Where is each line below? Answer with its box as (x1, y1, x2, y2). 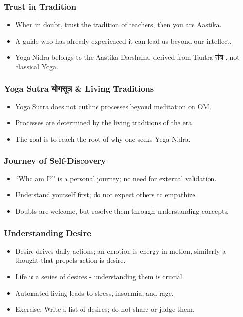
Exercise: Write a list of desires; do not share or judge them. (15, 304, 194, 314)
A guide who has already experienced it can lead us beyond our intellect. (15, 35, 232, 46)
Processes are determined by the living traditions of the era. (15, 117, 194, 127)
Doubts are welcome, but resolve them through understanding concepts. (15, 206, 229, 216)
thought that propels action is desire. (15, 255, 126, 265)
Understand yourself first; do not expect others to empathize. (15, 190, 197, 200)
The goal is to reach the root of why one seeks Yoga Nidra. (15, 134, 191, 143)
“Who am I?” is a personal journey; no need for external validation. (15, 173, 217, 183)
